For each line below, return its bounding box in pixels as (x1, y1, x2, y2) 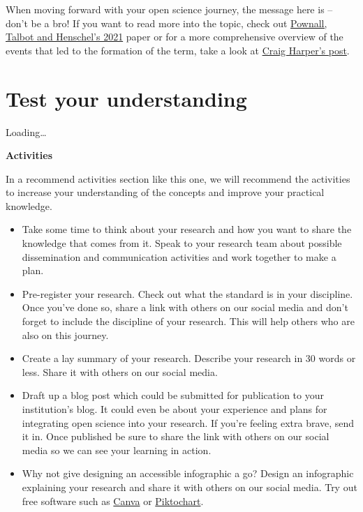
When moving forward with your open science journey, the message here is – (6, 2, 333, 16)
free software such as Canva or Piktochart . (22, 493, 204, 508)
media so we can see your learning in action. (22, 442, 212, 457)
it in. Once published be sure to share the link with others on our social (22, 429, 329, 444)
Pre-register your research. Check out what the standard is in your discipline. (22, 286, 353, 301)
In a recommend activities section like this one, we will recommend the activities (6, 171, 350, 186)
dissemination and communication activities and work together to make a (22, 249, 336, 264)
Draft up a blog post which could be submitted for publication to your (22, 388, 324, 402)
